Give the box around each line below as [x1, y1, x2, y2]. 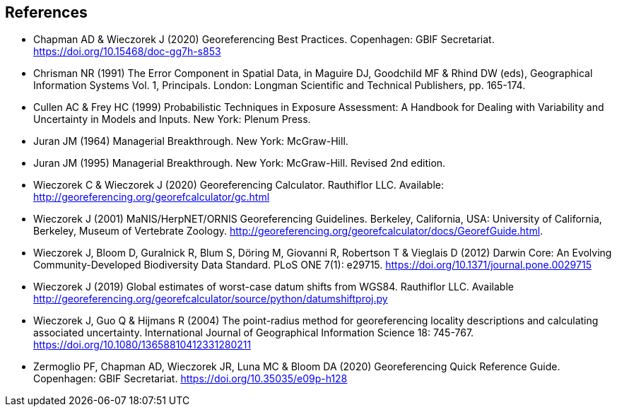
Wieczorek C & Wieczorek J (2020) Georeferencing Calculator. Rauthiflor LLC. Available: [33, 179, 445, 192]
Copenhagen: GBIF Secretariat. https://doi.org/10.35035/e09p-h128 [33, 372, 348, 385]
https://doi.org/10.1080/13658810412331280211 [33, 339, 252, 351]
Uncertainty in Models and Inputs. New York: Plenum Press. [33, 113, 311, 126]
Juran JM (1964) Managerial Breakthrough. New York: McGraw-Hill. [33, 135, 348, 148]
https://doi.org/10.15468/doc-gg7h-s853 [33, 45, 221, 58]
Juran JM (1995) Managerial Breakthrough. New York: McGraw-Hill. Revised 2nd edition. [33, 157, 446, 170]
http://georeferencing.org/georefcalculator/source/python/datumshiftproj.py [33, 293, 388, 305]
